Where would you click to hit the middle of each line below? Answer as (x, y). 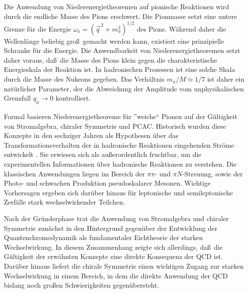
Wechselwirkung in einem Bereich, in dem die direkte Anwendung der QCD (116, 275)
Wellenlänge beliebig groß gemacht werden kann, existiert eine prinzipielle (114, 41)
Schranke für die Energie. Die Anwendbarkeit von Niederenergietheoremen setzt (122, 50)
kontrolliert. (73, 98)
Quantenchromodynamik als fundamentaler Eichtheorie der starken (103, 237)
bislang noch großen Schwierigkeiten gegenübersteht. (82, 285)
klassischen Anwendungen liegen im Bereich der (74, 173)
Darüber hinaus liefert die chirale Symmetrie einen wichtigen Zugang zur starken (124, 266)
